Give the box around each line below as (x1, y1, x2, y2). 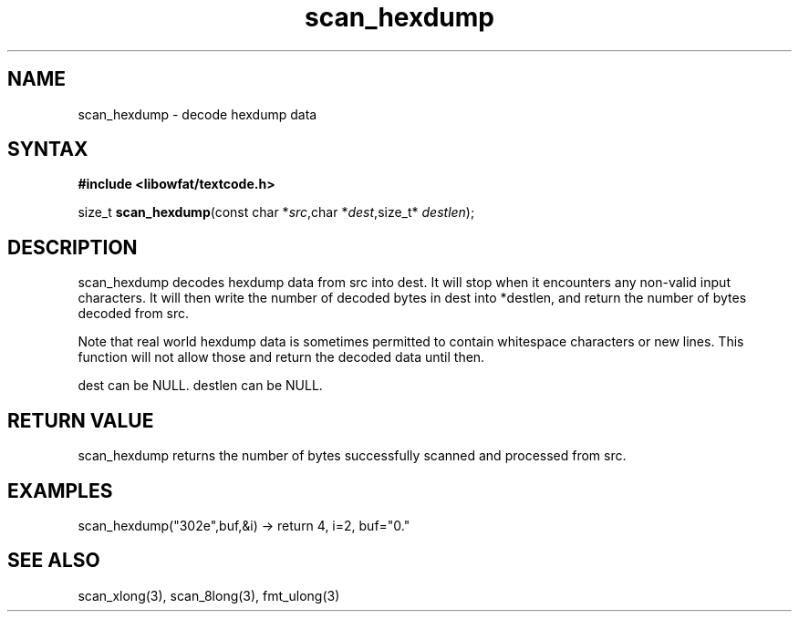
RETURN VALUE (7, 408, 154, 432)
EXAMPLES (7, 479, 113, 502)
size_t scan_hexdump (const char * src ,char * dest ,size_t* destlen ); (78, 204, 475, 221)
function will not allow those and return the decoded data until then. (78, 349, 485, 366)
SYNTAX (7, 138, 88, 161)
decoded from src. (78, 305, 190, 322)
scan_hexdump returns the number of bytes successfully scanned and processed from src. (78, 448, 627, 464)
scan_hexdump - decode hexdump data (78, 106, 317, 122)
